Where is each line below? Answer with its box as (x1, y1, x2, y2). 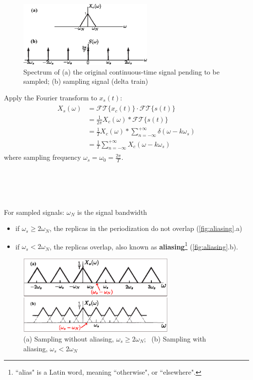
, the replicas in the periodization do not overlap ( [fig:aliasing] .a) (49, 223, 242, 233)
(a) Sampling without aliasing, (23, 333, 114, 343)
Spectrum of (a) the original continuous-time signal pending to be (23, 66, 220, 76)
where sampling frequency (4, 152, 81, 162)
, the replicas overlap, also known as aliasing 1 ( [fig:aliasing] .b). (49, 240, 238, 251)
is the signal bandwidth (77, 207, 147, 217)
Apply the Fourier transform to (4, 92, 97, 102)
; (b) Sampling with (144, 333, 206, 343)
